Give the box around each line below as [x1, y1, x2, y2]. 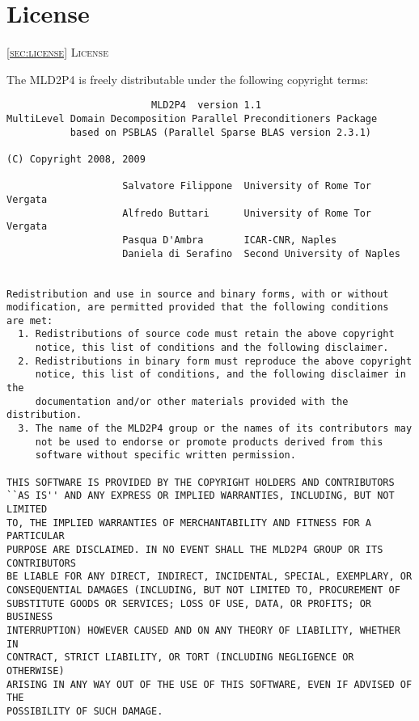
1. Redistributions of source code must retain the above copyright [18, 328, 395, 340]
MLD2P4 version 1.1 [150, 99, 262, 112]
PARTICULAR [6, 530, 65, 542]
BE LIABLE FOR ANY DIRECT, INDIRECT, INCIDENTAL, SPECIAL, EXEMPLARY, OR [6, 571, 413, 583]
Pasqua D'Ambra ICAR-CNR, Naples [122, 234, 337, 246]
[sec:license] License [6, 44, 108, 61]
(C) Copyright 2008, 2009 [6, 153, 146, 165]
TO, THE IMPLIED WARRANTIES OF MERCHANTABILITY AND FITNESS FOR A [6, 517, 372, 529]
